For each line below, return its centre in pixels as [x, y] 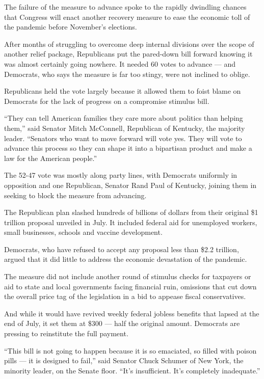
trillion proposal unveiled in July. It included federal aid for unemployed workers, [131, 222]
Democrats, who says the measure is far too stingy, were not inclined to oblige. [127, 74]
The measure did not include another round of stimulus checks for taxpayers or [128, 276]
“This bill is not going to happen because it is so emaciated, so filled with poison [130, 350]
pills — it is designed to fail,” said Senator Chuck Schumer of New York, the [124, 360]
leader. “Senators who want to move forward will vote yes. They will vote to [123, 138]
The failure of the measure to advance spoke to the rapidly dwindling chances [125, 7]
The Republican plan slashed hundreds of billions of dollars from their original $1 [131, 212]
